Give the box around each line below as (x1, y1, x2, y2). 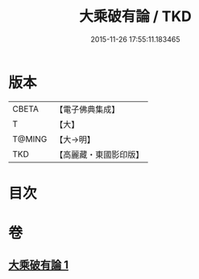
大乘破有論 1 (8, 258, 69, 272)
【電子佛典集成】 (55, 104, 120, 115)
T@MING (12, 133, 48, 145)
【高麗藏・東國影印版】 (55, 149, 144, 160)
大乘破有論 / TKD (79, 7, 192, 26)
